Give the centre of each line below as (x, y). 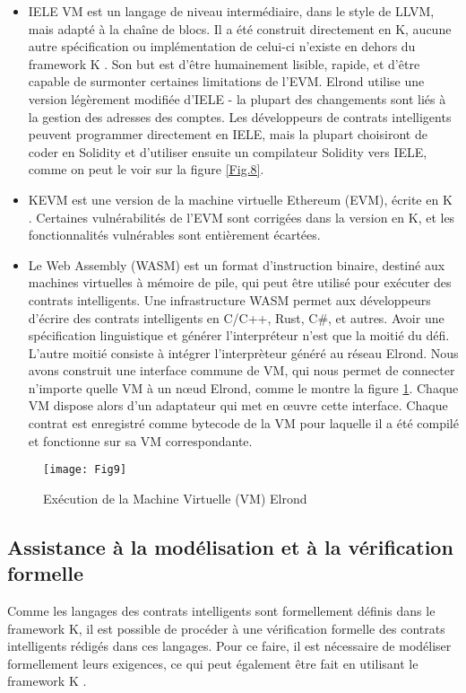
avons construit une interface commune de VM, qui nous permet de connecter (242, 370)
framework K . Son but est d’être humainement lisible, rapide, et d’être (224, 63)
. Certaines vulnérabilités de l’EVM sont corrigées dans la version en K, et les (242, 217)
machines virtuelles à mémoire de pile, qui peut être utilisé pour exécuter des (240, 282)
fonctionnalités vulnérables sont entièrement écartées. (174, 235)
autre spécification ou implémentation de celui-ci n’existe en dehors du (222, 46)
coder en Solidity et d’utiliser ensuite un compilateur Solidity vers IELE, (228, 151)
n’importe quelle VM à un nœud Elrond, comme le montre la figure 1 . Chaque (243, 387)
